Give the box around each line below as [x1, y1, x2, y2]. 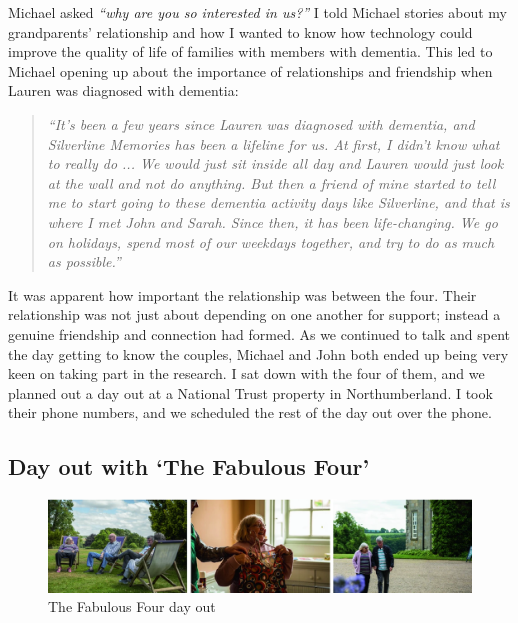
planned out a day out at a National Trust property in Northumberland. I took [8, 382, 493, 403]
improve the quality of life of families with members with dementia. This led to [8, 41, 493, 62]
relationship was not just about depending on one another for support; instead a [8, 304, 501, 325]
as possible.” [47, 251, 121, 272]
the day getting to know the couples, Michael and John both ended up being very [8, 343, 509, 364]
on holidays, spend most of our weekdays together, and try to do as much [47, 231, 495, 252]
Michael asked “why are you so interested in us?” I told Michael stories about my [8, 2, 507, 22]
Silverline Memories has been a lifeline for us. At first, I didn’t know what [47, 133, 500, 154]
